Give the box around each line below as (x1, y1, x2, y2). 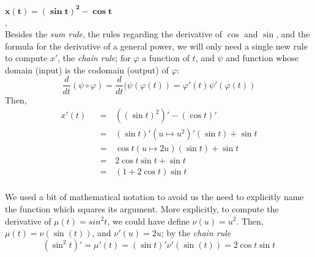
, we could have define (107, 214, 190, 227)
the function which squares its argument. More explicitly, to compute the (5, 202, 279, 215)
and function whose (226, 51, 298, 64)
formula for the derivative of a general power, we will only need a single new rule (5, 39, 308, 52)
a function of (142, 51, 190, 64)
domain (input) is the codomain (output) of (5, 63, 169, 76)
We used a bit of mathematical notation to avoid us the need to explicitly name (5, 190, 304, 203)
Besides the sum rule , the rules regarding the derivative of (5, 28, 223, 40)
